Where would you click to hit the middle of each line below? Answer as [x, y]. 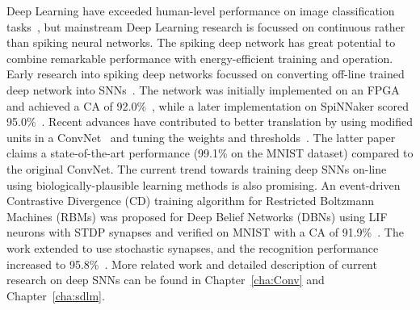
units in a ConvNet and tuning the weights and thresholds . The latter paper [201, 137]
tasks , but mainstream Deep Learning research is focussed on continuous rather [206, 26]
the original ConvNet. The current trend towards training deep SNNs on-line [197, 168]
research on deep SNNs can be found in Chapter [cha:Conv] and [166, 280]
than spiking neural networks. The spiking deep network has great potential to [201, 42]
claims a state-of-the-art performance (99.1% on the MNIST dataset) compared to [210, 153]
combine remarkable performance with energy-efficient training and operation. [200, 58]
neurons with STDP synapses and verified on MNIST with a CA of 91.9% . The [205, 232]
